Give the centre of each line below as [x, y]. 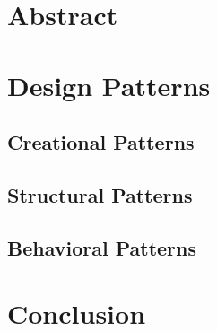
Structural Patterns [100, 194]
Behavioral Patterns [102, 247]
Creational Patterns [101, 142]
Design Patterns [109, 85]
